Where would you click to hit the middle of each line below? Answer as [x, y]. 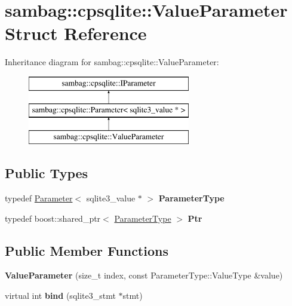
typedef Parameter [39, 198]
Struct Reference [76, 33]
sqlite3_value [111, 198]
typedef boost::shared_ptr [53, 218]
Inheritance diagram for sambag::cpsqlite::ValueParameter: [112, 62]
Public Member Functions [87, 250]
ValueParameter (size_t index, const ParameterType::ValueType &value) [144, 275]
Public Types [47, 173]
